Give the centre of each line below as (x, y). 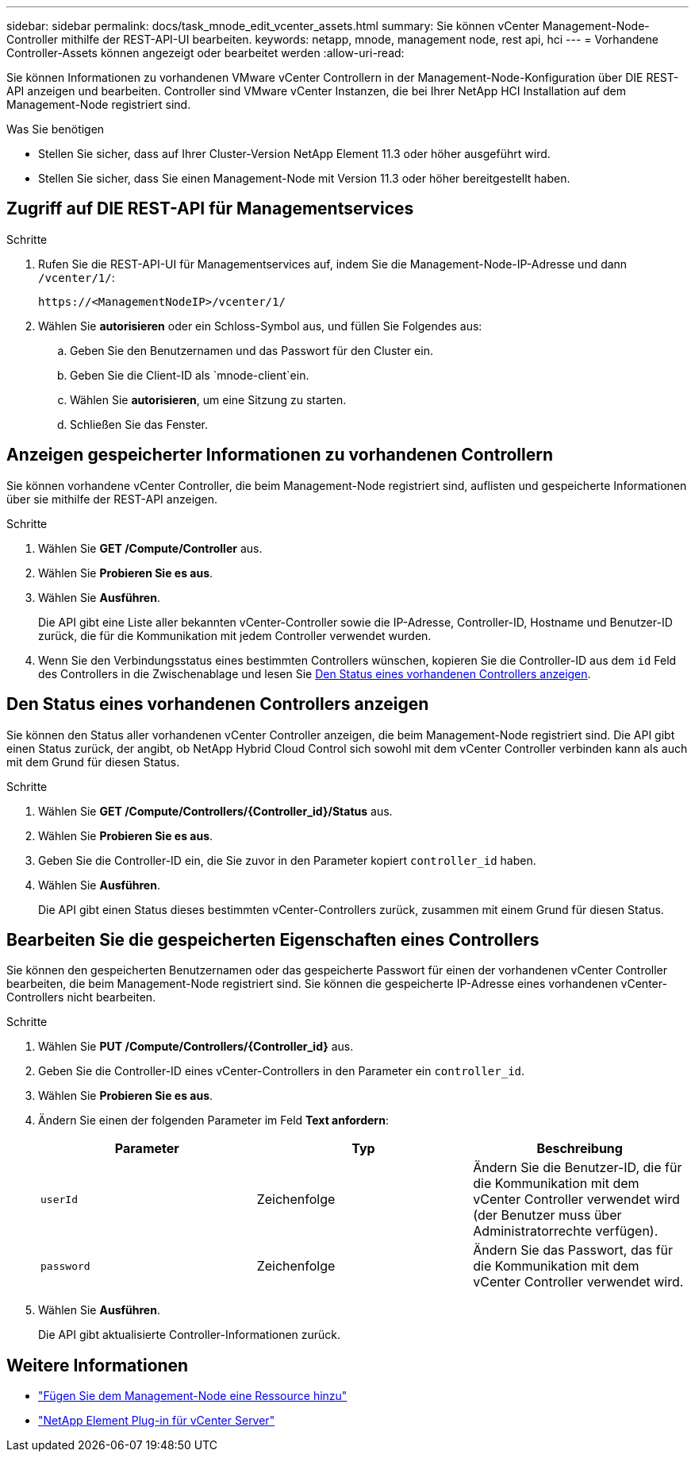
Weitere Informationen (98, 1365)
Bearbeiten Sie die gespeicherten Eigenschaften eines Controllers (273, 939)
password (65, 1266)
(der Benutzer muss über (547, 1215)
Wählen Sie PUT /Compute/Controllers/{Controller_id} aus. (196, 1047)
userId (59, 1199)
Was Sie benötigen (56, 129)
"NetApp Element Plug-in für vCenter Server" (157, 1421)
